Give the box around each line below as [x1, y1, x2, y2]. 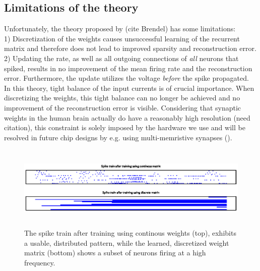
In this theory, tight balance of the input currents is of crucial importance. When [4, 82, 254, 93]
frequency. [24, 257, 55, 267]
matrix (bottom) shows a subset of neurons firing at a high [24, 247, 206, 258]
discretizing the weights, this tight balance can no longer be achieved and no [4, 92, 240, 103]
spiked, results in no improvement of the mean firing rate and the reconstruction [4, 63, 252, 73]
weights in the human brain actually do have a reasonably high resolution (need [4, 112, 250, 123]
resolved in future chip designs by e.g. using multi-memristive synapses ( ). [4, 132, 232, 142]
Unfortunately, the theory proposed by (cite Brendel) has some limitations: [4, 23, 236, 34]
